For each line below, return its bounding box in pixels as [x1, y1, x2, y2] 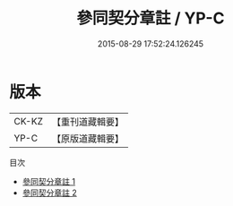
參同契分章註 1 [22, 176, 76, 186]
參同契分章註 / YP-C [76, 8, 225, 29]
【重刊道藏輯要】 [51, 116, 124, 128]
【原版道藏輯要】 [51, 132, 124, 144]
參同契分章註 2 [22, 187, 78, 198]
